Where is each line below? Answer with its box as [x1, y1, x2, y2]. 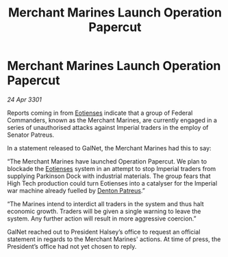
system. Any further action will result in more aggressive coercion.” [7, 214, 197, 223]
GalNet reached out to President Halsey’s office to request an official [7, 227, 201, 236]
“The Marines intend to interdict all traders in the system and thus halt [7, 199, 204, 208]
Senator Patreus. [7, 131, 55, 139]
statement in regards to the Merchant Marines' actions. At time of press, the [7, 235, 221, 243]
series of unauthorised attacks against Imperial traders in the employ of [7, 123, 209, 131]
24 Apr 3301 [7, 95, 42, 104]
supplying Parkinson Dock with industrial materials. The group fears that [7, 172, 211, 180]
